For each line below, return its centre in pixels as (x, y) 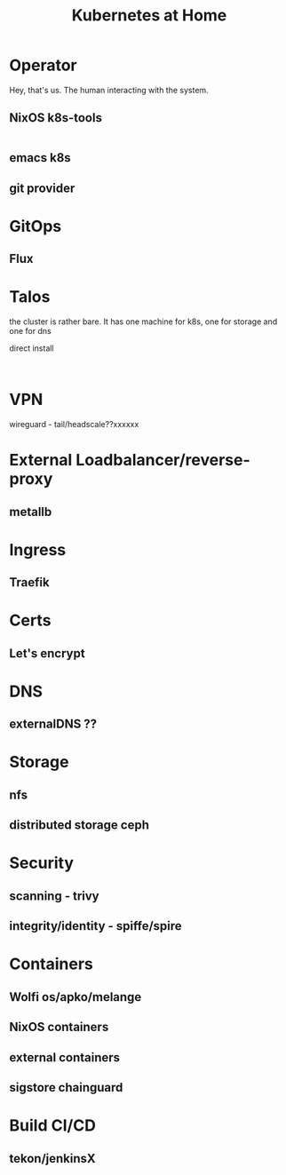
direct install (32, 348)
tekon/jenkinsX (52, 1159)
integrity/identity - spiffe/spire (95, 926)
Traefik (30, 583)
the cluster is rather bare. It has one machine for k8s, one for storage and (143, 322)
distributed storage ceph (79, 826)
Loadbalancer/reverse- (163, 460)
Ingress (38, 549)
